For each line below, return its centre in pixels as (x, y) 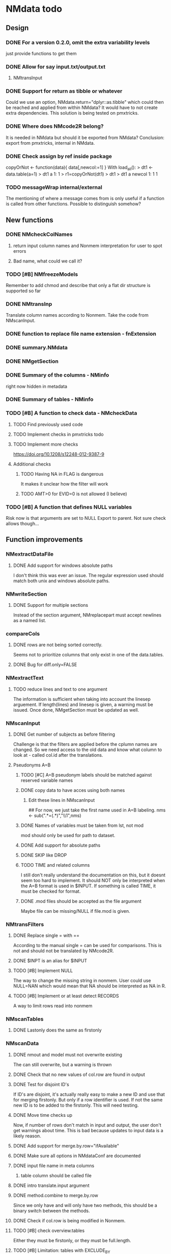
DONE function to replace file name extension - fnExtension (81, 334)
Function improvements (44, 540)
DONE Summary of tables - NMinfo (50, 400)
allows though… (23, 524)
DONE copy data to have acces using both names (73, 790)
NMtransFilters (25, 924)
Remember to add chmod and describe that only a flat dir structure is (78, 285)
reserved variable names (47, 780)
